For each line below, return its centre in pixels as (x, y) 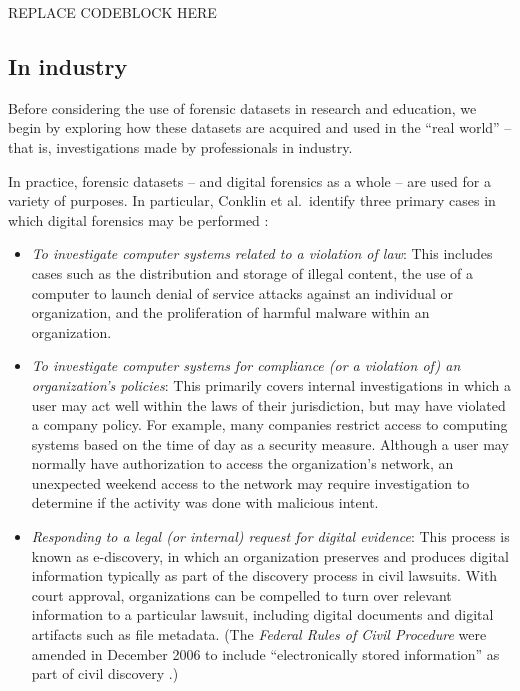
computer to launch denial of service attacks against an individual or (242, 292)
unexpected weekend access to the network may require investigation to (250, 482)
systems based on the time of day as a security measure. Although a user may (270, 443)
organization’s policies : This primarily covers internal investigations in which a (271, 384)
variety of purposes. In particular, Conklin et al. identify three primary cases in (252, 200)
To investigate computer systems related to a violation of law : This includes (262, 253)
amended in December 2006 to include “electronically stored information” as (265, 653)
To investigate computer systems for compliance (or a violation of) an (246, 365)
